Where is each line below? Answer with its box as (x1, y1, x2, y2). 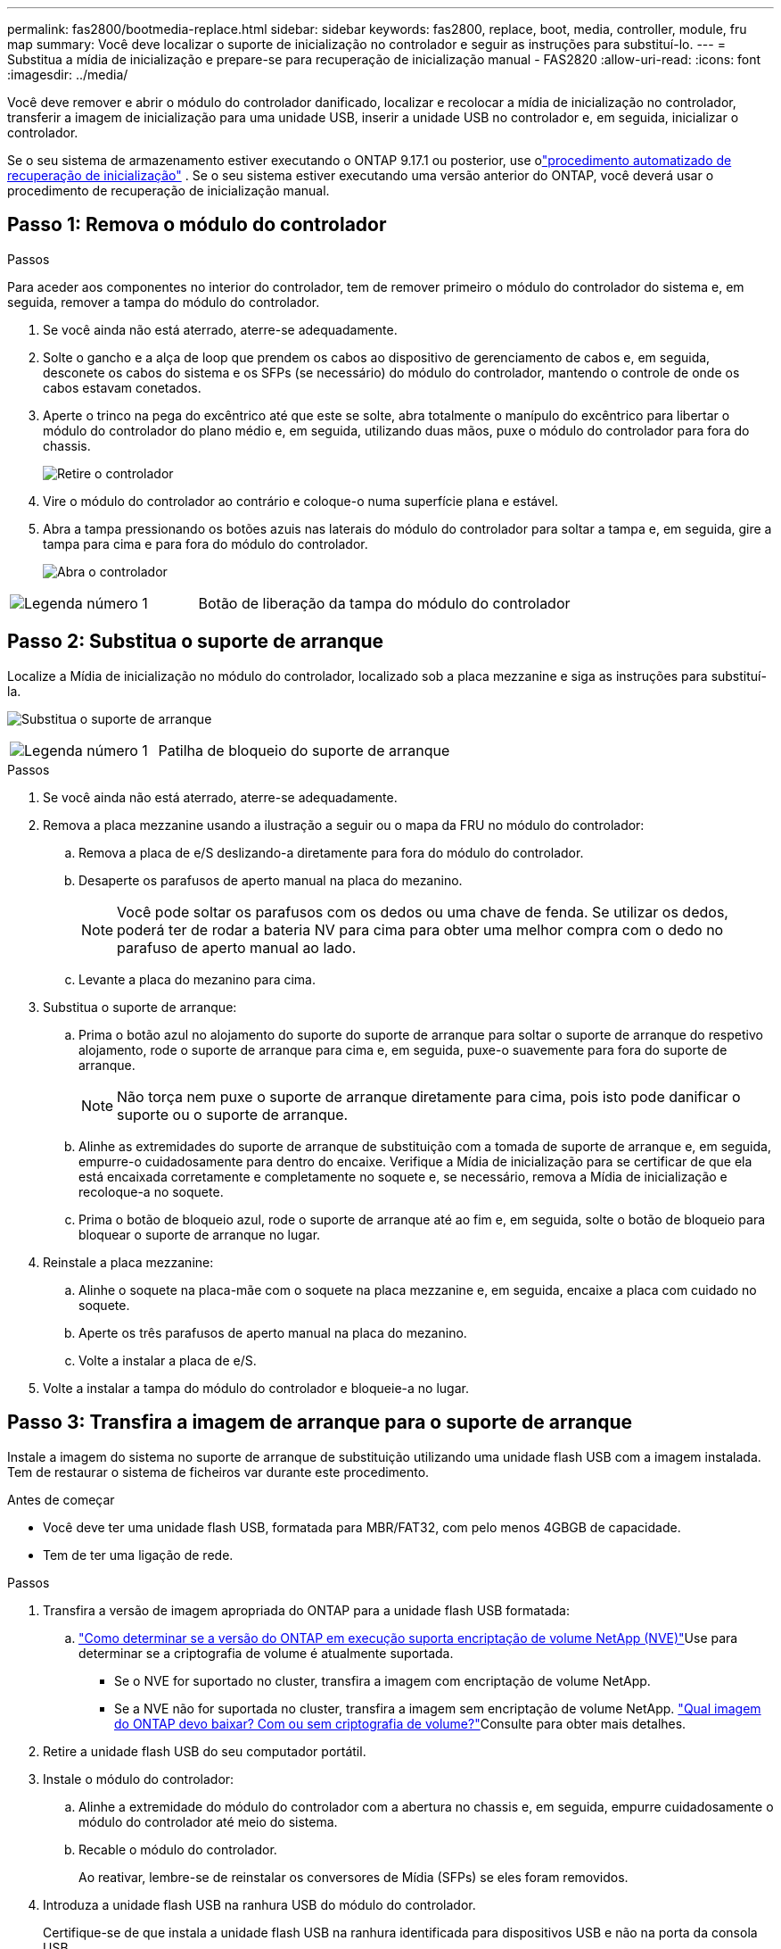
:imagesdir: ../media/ (7, 67, 128, 82)
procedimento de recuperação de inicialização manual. (7, 183, 330, 198)
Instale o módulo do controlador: (43, 1771, 234, 1787)
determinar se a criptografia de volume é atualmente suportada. (78, 1645, 454, 1661)
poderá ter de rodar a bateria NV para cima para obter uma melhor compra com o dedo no (117, 920, 724, 939)
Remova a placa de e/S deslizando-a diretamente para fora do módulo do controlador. (78, 844, 584, 860)
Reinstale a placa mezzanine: (43, 1254, 214, 1270)
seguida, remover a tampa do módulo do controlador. (7, 294, 320, 310)
